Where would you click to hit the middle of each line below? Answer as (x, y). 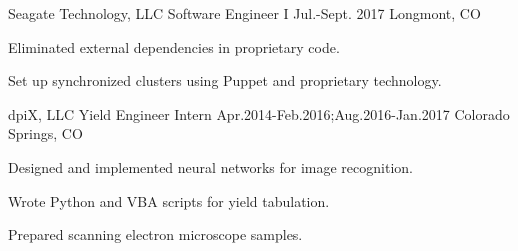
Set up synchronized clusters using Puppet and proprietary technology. (225, 80)
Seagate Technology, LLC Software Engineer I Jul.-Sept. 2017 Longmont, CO (244, 13)
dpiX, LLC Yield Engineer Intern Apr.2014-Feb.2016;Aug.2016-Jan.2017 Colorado (259, 113)
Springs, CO (45, 133)
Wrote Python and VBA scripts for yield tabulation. (169, 200)
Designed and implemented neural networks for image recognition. (210, 166)
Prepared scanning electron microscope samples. (155, 234)
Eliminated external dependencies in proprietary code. (174, 46)
